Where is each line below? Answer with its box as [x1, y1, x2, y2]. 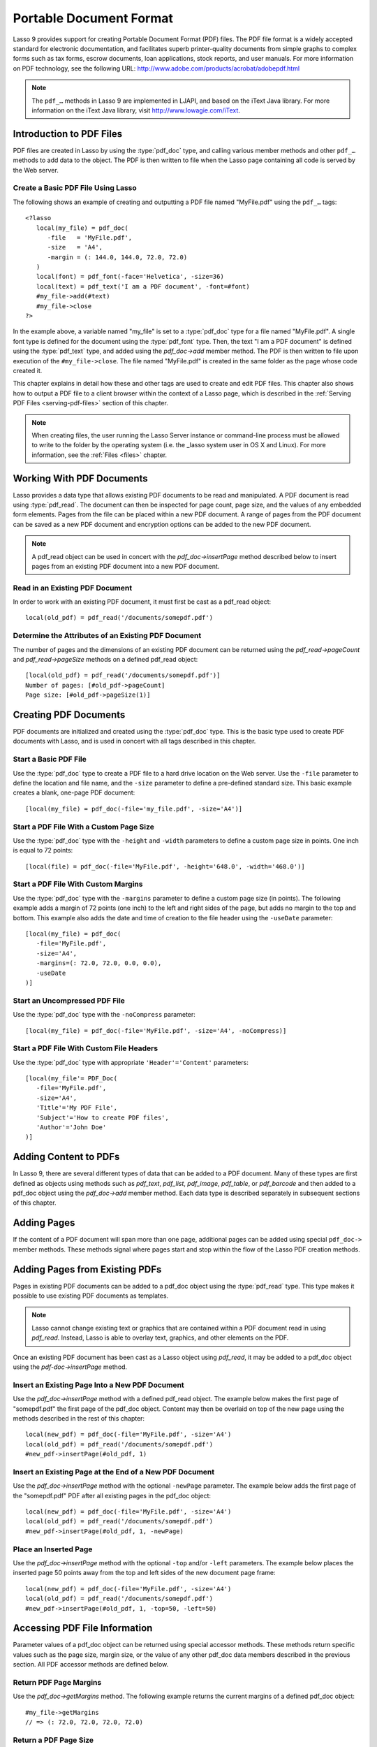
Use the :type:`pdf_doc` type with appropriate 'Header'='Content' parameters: [13, 1058, 249, 1066]
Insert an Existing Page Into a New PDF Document [13, 1380, 184, 1390]
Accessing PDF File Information [13, 1622, 153, 1634]
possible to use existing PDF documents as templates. [13, 1291, 169, 1300]
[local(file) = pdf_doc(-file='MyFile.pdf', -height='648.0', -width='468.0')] [25, 862, 305, 870]
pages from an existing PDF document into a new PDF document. [31, 562, 220, 570]
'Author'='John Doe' [36, 1124, 107, 1131]
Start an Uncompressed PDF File [13, 996, 126, 1006]
